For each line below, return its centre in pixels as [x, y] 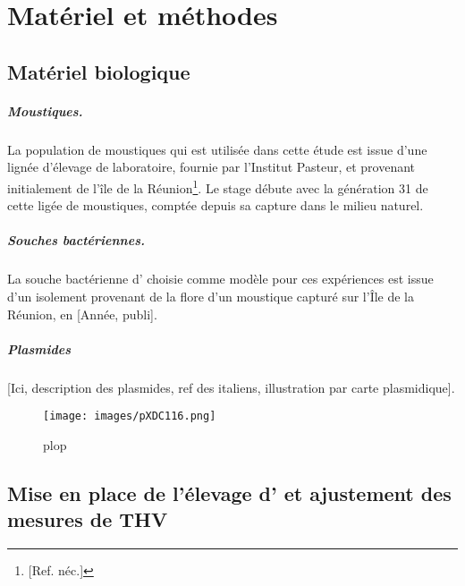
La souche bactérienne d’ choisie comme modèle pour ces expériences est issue [220, 279]
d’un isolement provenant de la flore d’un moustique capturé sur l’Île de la [211, 296]
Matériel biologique [99, 71]
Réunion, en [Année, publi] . [82, 314]
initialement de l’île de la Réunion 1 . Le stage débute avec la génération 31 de [218, 186]
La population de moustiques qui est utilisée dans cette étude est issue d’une [217, 149]
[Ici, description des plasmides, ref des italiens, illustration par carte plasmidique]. [231, 387]
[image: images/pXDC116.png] [130, 416]
